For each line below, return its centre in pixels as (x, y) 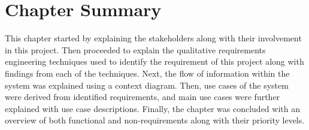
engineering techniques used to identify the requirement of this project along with (154, 61)
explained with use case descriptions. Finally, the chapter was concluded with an (152, 108)
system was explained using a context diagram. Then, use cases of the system (147, 85)
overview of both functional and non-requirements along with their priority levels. (155, 120)
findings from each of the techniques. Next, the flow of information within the (147, 73)
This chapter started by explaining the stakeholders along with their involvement (153, 38)
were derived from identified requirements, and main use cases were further (143, 97)
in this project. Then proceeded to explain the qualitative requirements (135, 49)
